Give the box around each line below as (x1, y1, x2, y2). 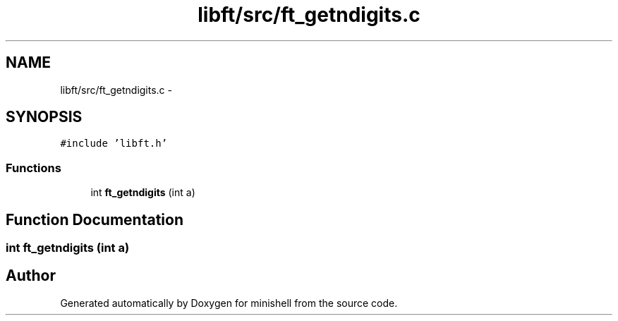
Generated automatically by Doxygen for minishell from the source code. (60, 296, 398, 309)
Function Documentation (6, 210, 183, 229)
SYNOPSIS (6, 108, 83, 126)
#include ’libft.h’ (60, 138, 168, 150)
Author (6, 267, 56, 285)
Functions (6, 160, 61, 175)
